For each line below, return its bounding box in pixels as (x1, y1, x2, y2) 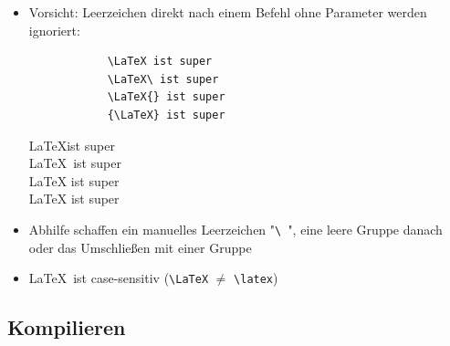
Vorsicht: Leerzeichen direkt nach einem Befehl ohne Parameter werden (28, 3, 427, 21)
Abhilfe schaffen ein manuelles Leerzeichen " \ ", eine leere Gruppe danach (28, 219, 443, 238)
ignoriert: (28, 20, 80, 39)
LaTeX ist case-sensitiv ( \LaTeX (28, 268, 209, 288)
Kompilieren (7, 313, 126, 341)
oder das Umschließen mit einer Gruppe (28, 237, 252, 257)
